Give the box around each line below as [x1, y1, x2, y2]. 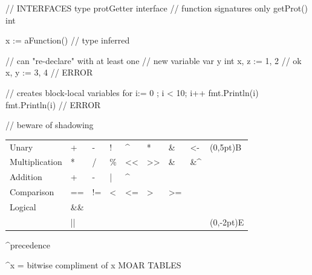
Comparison [10, 186, 54, 198]
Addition [10, 170, 42, 183]
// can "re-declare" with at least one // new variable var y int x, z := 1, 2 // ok [5, 54, 302, 66]
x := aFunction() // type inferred [5, 34, 130, 47]
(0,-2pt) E [210, 215, 244, 228]
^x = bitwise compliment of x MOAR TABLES [5, 259, 181, 271]
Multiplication [10, 155, 62, 168]
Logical [10, 200, 36, 213]
